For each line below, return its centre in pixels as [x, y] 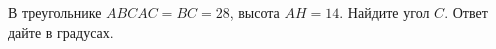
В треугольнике [55, 12]
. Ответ [466, 12]
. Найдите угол [384, 12]
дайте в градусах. [61, 31]
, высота [254, 12]
